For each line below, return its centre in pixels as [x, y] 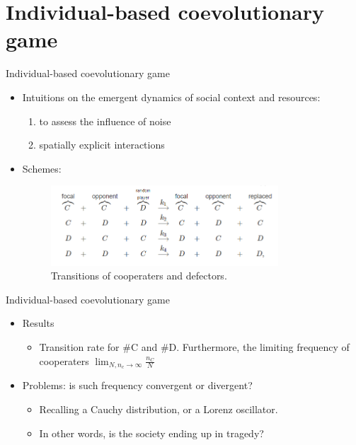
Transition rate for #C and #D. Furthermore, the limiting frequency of [194, 347]
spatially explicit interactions [102, 145]
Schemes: [42, 168]
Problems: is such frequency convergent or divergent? [137, 385]
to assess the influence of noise [105, 121]
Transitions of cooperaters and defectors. [139, 276]
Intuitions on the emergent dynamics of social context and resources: [171, 97]
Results [38, 323]
